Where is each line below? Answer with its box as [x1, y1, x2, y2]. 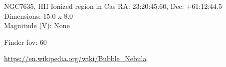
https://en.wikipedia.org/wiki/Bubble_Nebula [4, 53, 147, 64]
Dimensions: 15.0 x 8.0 [4, 10, 73, 21]
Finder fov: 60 [4, 36, 47, 47]
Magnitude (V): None [4, 20, 70, 31]
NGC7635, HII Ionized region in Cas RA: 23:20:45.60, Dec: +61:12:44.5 [4, 1, 222, 11]
